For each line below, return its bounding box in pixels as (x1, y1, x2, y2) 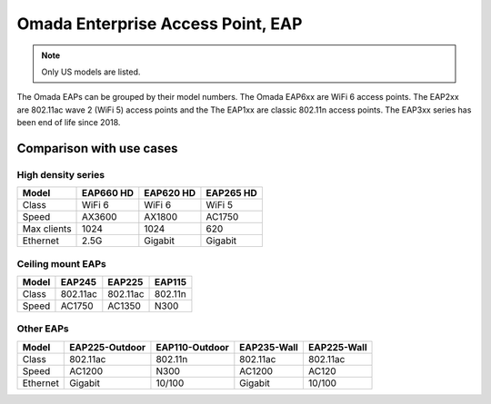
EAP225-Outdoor (69, 340, 145, 353)
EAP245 (60, 276, 97, 289)
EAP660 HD (82, 187, 134, 200)
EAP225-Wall (307, 340, 367, 353)
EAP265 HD (205, 187, 258, 200)
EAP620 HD (144, 187, 196, 200)
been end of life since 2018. (16, 117, 121, 128)
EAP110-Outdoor (155, 340, 229, 353)
